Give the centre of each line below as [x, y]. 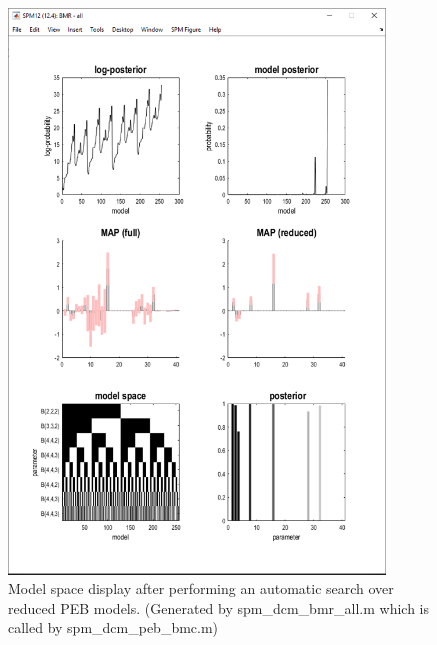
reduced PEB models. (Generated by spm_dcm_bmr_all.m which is [219, 607]
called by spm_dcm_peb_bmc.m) [113, 627]
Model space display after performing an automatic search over [201, 588]
